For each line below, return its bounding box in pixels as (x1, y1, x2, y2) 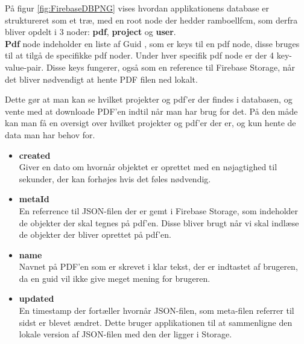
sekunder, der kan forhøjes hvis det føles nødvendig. (19, 172, 211, 185)
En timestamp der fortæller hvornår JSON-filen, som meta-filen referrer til (19, 304, 294, 317)
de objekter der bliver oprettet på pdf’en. (19, 228, 171, 241)
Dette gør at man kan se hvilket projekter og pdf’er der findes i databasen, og (5, 93, 293, 106)
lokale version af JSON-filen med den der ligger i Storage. (19, 328, 232, 340)
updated (19, 292, 54, 305)
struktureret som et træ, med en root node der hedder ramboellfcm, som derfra (5, 13, 298, 26)
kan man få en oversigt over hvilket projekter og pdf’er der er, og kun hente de (5, 116, 296, 129)
